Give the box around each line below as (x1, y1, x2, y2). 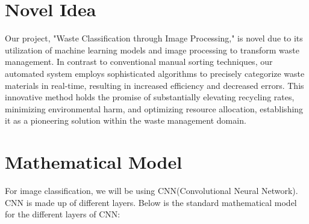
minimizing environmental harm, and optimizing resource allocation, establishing (5, 102, 304, 115)
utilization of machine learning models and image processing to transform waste (5, 43, 299, 56)
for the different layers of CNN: (5, 208, 120, 220)
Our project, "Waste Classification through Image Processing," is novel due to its (5, 32, 303, 44)
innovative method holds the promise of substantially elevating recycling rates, (5, 91, 295, 103)
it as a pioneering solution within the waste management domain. (5, 114, 246, 127)
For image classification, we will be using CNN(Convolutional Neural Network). (5, 184, 298, 196)
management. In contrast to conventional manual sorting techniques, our (5, 55, 273, 68)
